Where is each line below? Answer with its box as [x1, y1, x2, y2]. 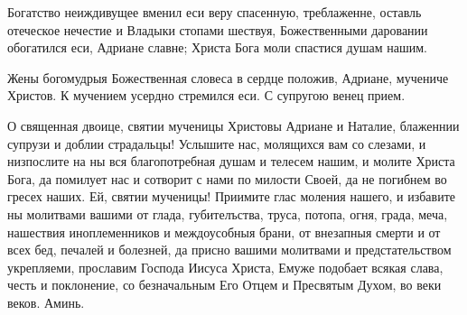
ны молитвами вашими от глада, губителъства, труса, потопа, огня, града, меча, [7, 204, 448, 223]
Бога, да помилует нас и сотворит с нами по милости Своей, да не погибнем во [7, 169, 447, 188]
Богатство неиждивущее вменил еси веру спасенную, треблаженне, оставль [7, 3, 422, 21]
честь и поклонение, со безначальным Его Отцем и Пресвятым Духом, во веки [7, 275, 442, 294]
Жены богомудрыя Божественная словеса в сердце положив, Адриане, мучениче [7, 68, 449, 87]
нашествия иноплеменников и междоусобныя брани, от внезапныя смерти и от [7, 222, 441, 241]
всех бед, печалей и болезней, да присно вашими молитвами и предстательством [7, 240, 452, 259]
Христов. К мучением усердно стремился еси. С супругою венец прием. [7, 86, 406, 105]
